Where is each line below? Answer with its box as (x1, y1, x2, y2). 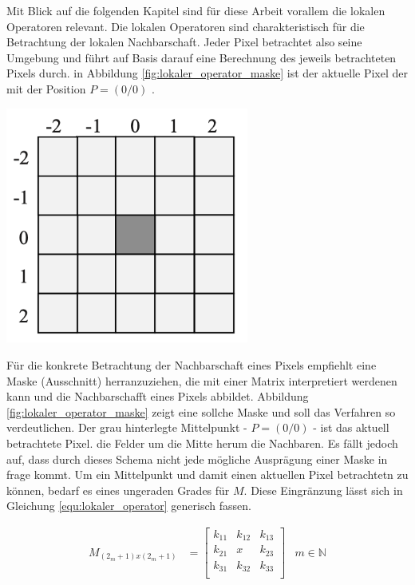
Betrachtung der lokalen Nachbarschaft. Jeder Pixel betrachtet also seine (6, 34, 362, 50)
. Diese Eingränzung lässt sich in (243, 481, 403, 498)
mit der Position (6, 80, 86, 97)
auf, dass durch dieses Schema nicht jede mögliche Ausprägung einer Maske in (6, 450, 388, 467)
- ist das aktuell (313, 419, 389, 436)
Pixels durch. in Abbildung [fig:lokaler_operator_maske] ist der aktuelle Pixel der (6, 65, 408, 81)
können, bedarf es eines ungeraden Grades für (6, 481, 230, 498)
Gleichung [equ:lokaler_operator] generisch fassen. (6, 497, 251, 514)
